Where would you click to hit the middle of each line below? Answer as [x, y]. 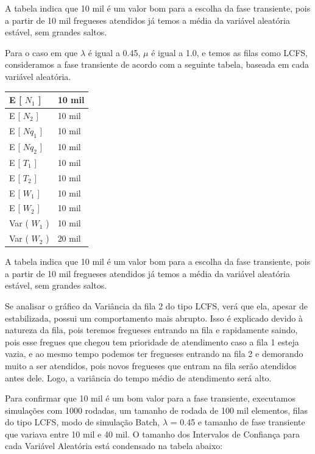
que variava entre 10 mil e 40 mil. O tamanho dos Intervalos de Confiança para [153, 434]
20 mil [69, 238]
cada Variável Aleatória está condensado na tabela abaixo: [114, 446]
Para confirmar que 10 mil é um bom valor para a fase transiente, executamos [150, 398]
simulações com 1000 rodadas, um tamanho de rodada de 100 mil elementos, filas [157, 410]
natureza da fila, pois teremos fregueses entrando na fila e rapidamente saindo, [151, 330]
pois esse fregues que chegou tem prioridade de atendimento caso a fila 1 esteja [152, 341]
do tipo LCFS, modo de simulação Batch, [83, 422]
